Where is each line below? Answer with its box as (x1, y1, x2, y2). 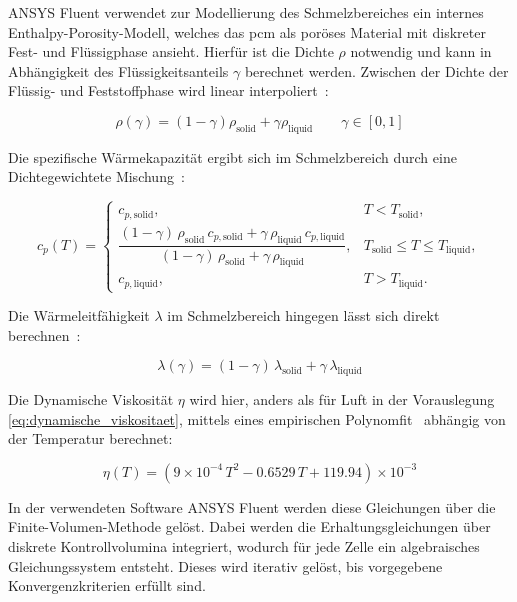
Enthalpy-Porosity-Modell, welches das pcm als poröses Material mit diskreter (8, 21, 486, 42)
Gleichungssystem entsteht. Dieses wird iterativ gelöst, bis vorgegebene (8, 555, 443, 576)
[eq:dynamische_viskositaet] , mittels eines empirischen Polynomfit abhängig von (8, 408, 506, 429)
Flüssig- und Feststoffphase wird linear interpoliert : (8, 80, 329, 101)
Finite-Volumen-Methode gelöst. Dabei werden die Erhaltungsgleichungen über (8, 516, 491, 537)
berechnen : (8, 324, 81, 345)
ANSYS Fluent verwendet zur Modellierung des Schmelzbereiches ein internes (8, 2, 484, 22)
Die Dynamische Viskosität (8, 389, 174, 410)
